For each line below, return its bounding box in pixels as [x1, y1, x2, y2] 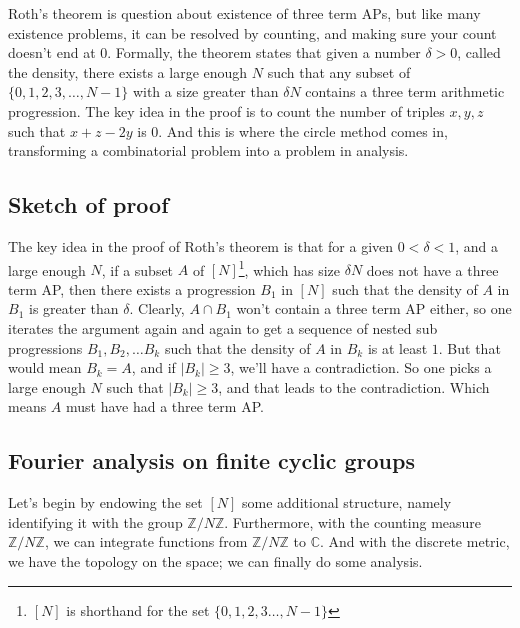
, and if [131, 357, 176, 378]
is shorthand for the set [66, 599, 210, 620]
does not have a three [366, 259, 499, 280]
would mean [8, 357, 82, 378]
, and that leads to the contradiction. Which [218, 376, 490, 397]
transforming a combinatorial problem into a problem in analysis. [8, 140, 409, 161]
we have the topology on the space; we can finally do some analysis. [8, 550, 423, 571]
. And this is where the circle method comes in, [158, 120, 448, 141]
